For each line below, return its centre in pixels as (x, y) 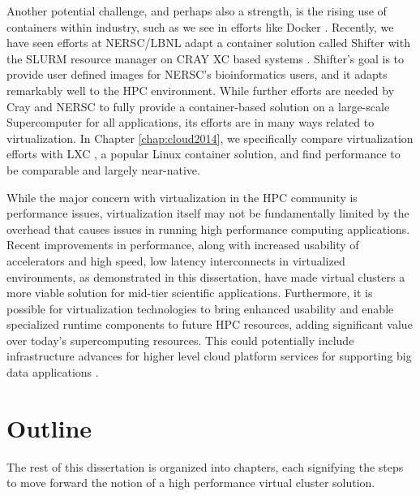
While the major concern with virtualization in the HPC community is (182, 197)
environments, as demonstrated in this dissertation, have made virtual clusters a (206, 276)
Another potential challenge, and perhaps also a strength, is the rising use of (197, 11)
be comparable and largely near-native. (103, 169)
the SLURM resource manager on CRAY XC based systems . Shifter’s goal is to (206, 58)
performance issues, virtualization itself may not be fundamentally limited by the (208, 213)
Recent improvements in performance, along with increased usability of (183, 245)
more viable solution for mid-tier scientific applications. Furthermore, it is (190, 293)
